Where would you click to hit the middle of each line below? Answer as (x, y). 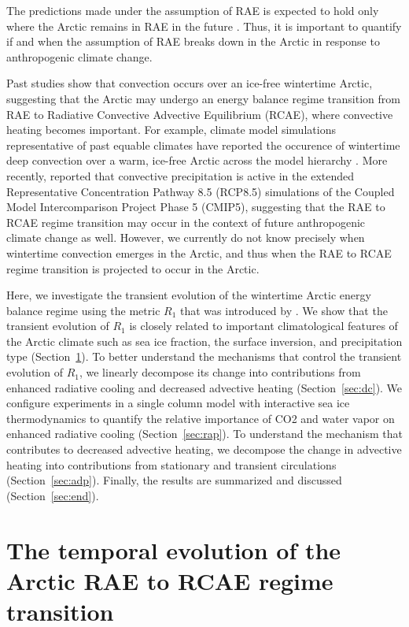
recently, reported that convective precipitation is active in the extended (181, 175)
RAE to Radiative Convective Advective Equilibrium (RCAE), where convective (200, 114)
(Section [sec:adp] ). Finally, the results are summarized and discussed (174, 480)
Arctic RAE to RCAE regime (170, 580)
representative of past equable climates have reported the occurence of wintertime (203, 145)
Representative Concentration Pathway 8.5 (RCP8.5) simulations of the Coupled (201, 191)
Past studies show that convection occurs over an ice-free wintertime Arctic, (190, 83)
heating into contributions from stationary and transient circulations (171, 464)
